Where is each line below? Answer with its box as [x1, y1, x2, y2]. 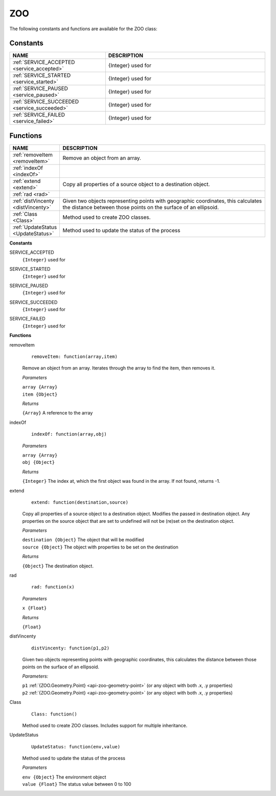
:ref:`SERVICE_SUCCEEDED [12, 98, 79, 105]
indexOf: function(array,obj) [31, 431, 107, 437]
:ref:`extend [12, 177, 41, 185]
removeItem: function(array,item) [31, 354, 118, 360]
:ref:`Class [12, 210, 38, 217]
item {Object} [22, 391, 58, 397]
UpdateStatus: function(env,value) [31, 744, 121, 749]
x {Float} [22, 605, 47, 611]
